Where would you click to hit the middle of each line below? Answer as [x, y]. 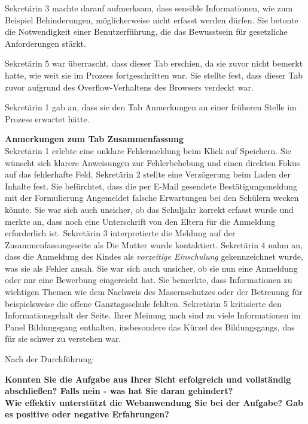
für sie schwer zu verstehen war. [63, 339]
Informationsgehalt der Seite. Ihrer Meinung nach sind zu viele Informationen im [153, 315]
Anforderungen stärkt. [45, 43]
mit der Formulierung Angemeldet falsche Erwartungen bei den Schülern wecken [152, 198]
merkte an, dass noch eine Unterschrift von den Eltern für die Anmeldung [140, 221]
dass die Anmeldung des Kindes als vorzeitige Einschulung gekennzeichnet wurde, [154, 256]
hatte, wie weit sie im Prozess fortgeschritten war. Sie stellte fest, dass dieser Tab [154, 75]
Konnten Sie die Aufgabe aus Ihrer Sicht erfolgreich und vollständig [148, 379]
